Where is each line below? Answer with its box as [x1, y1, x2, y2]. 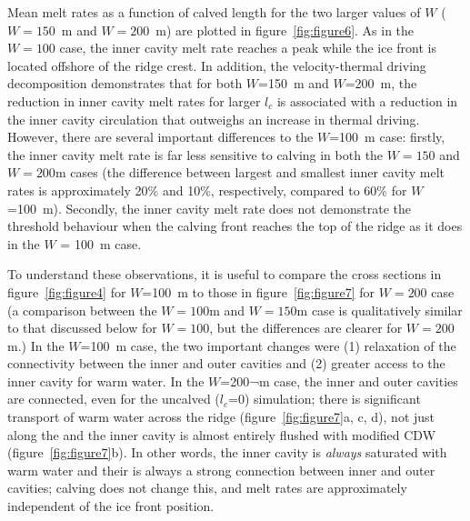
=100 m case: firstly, [329, 127, 445, 146]
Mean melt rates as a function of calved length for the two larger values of [7, 3, 421, 21]
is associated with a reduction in [276, 91, 458, 110]
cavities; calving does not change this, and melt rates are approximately [7, 478, 407, 497]
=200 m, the [345, 74, 417, 93]
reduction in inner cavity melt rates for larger [7, 91, 261, 110]
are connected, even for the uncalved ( [7, 389, 220, 408]
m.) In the [7, 336, 65, 355]
